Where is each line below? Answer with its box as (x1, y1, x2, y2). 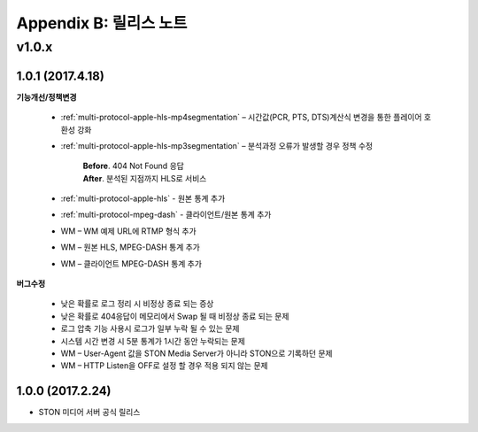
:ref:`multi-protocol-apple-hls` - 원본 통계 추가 (60, 193, 226, 204)
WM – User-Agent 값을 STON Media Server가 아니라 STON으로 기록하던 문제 (60, 348, 333, 359)
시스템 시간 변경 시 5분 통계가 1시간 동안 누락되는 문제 (60, 336, 245, 346)
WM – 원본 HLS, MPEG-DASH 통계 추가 (60, 242, 201, 252)
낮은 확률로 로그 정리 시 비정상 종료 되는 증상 (60, 298, 214, 309)
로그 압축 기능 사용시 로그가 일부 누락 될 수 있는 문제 (60, 323, 240, 334)
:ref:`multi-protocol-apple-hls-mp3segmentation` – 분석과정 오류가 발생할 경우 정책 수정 (60, 140, 374, 150)
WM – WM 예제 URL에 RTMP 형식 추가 (60, 226, 197, 236)
